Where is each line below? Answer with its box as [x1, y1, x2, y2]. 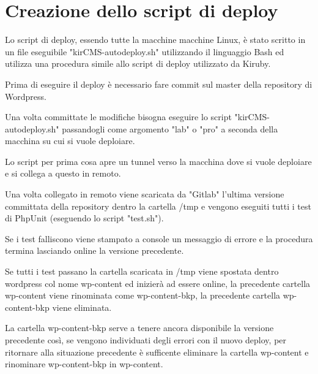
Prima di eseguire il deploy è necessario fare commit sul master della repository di [5, 77, 312, 90]
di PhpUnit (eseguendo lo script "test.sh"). [5, 212, 164, 224]
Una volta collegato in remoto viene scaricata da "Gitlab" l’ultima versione [5, 188, 284, 200]
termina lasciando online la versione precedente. [5, 244, 184, 257]
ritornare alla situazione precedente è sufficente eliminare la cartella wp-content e [5, 345, 309, 358]
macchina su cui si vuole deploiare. [5, 134, 135, 147]
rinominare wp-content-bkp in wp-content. [5, 357, 163, 370]
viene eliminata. [52, 300, 112, 313]
